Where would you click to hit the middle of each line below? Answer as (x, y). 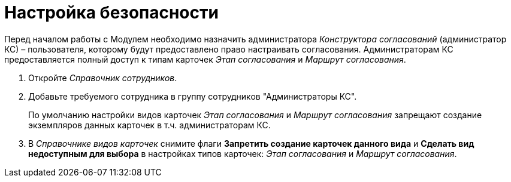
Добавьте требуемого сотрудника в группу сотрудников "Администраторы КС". (193, 96)
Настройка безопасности (111, 13)
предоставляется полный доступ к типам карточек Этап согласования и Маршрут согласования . (205, 59)
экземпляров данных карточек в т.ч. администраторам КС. (149, 125)
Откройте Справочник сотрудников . (103, 78)
